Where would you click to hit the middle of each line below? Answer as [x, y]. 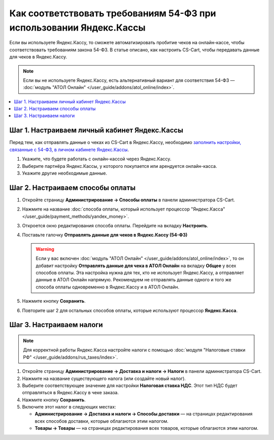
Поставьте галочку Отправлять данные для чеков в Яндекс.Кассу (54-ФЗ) [105, 235]
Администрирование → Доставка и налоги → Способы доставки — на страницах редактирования [144, 414]
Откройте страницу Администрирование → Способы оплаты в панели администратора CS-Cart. [129, 200]
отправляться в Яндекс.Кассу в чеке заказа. [71, 393]
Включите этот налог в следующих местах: [69, 407]
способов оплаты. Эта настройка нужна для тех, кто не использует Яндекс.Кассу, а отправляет [140, 273]
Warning [45, 249]
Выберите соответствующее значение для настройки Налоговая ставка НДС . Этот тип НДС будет [130, 385]
